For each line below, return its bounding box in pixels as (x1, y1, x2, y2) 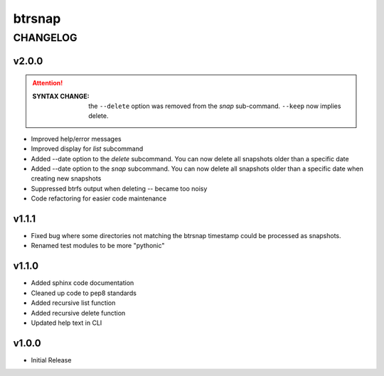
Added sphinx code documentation (31, 279, 134, 287)
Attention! (32, 79, 63, 87)
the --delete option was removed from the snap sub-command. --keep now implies (88, 102, 341, 110)
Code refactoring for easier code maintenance (31, 194, 167, 203)
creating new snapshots (31, 174, 102, 183)
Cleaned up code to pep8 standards (31, 289, 137, 297)
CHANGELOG (13, 31, 78, 44)
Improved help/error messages (31, 134, 122, 143)
